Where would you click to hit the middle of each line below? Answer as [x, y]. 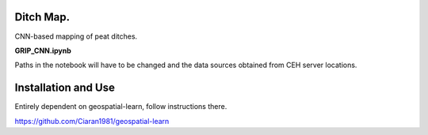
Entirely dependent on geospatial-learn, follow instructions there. [121, 107]
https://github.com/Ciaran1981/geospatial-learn [92, 121]
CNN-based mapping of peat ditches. [76, 36]
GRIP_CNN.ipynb [43, 51]
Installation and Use [65, 88]
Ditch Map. [42, 17]
